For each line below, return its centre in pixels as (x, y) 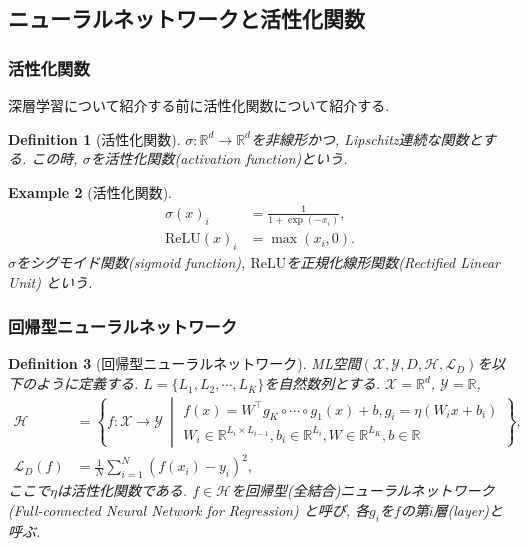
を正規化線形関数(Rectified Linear (393, 262)
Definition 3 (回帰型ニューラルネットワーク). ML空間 (184, 363)
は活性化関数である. (122, 490)
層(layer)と (468, 509)
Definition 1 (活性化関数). (94, 138)
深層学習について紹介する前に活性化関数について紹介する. (199, 105)
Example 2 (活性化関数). (90, 191)
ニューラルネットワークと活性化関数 (186, 18)
